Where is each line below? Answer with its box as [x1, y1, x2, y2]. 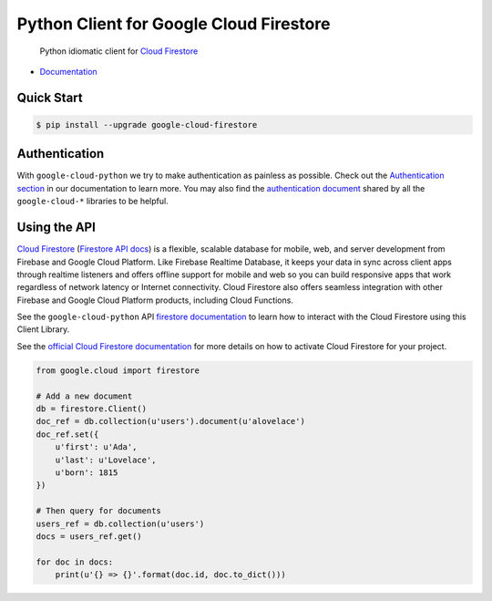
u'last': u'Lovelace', [55, 454, 157, 465]
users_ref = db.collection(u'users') [36, 518, 205, 529]
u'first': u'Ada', [55, 442, 138, 452]
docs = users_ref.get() [36, 531, 143, 542]
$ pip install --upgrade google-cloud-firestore [36, 119, 258, 130]
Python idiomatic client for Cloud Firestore [39, 46, 199, 57]
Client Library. [16, 324, 70, 335]
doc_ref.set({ [36, 429, 99, 440]
